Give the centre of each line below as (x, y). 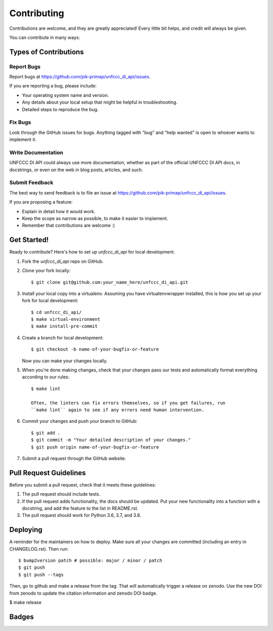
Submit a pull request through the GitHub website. (74, 458)
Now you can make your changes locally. (65, 361)
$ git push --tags (41, 574)
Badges (21, 617)
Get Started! (29, 240)
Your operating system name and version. (65, 95)
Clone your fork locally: (46, 271)
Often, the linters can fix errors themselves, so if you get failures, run (128, 403)
